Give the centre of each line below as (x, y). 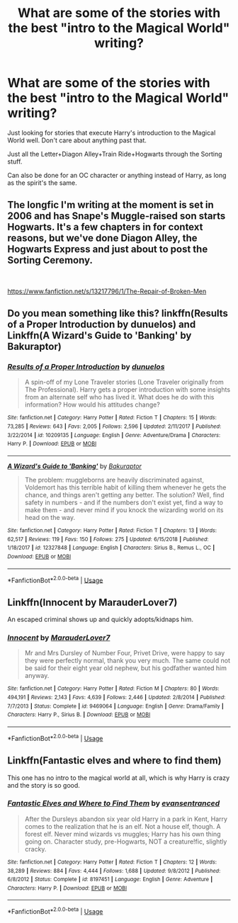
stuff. (15, 162)
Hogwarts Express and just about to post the (108, 249)
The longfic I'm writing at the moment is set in (110, 205)
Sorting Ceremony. (50, 260)
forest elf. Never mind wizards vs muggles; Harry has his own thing (123, 834)
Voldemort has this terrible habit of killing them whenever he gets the (125, 487)
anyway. (37, 676)
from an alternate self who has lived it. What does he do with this (119, 397)
